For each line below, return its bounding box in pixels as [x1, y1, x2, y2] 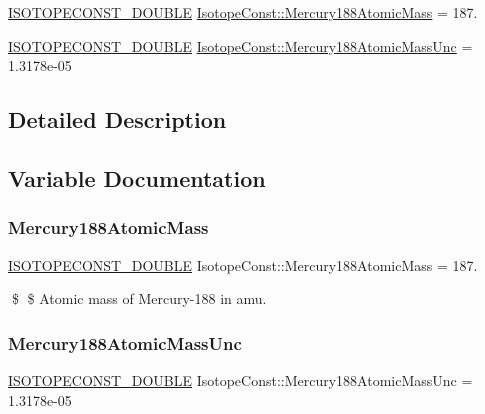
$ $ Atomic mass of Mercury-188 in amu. [11, 288, 267, 309]
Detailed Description [8, 104, 227, 135]
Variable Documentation [8, 162, 266, 193]
